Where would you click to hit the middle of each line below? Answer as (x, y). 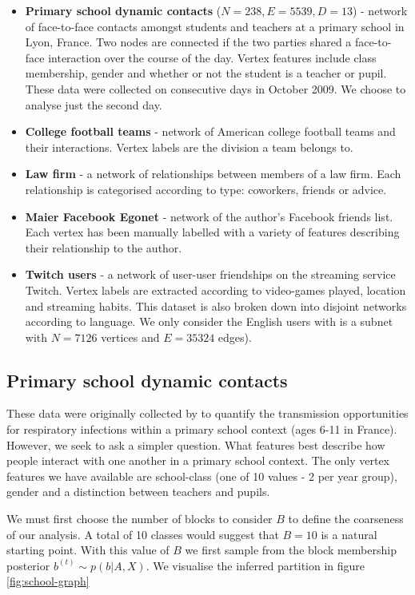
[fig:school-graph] (48, 581)
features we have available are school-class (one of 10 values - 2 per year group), (202, 476)
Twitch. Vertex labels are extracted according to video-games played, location (215, 290)
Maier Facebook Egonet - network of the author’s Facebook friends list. (209, 216)
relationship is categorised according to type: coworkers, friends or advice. (206, 189)
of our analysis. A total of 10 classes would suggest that (143, 534)
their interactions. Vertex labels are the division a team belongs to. (189, 147)
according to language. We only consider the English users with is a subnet (209, 321)
